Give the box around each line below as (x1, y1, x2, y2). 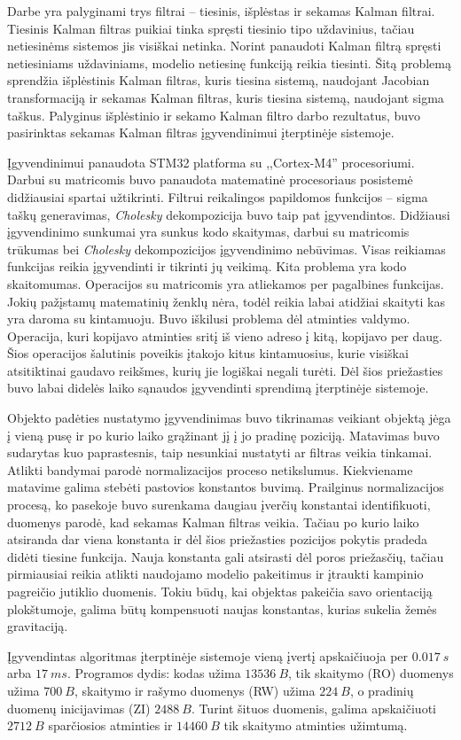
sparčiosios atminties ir (48, 716, 173, 735)
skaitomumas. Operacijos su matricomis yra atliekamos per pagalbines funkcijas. (7, 274, 444, 292)
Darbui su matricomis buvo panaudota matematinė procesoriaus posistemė (7, 170, 413, 189)
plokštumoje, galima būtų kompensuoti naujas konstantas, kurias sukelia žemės (7, 599, 437, 618)
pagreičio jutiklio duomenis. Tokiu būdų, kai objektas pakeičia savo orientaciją (7, 582, 433, 600)
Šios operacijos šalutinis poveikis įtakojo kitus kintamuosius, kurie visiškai (7, 344, 409, 362)
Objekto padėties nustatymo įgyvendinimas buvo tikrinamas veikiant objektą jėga (7, 409, 451, 427)
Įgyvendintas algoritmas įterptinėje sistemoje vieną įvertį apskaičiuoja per (7, 646, 409, 665)
